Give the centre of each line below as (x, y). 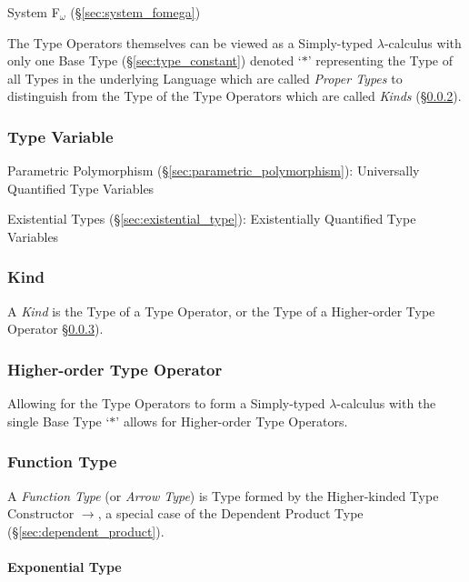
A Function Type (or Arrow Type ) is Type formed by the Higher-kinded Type (223, 495)
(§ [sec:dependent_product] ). (86, 531)
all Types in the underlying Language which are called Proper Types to (205, 78)
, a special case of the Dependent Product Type (230, 513)
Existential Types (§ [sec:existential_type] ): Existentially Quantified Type (212, 219)
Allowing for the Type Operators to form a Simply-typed (166, 403)
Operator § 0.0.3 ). (55, 329)
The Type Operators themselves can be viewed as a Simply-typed (190, 42)
